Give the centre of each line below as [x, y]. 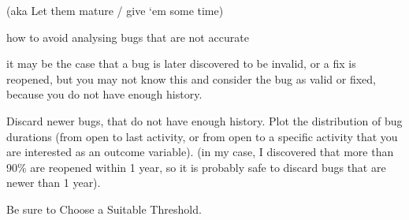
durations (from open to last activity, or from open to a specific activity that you [202, 136]
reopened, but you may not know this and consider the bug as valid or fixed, [191, 78]
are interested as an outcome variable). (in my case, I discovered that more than [200, 152]
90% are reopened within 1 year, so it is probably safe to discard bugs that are [196, 167]
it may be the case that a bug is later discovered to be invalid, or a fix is [181, 63]
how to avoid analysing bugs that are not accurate [128, 37]
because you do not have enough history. [104, 94]
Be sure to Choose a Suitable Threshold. [104, 209]
